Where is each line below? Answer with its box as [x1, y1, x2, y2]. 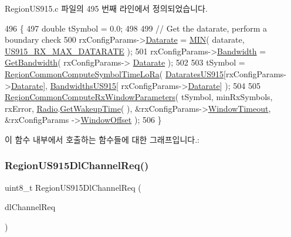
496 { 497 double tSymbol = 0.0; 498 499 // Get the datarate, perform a [5, 22, 268, 34]
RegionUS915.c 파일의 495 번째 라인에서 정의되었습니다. [5, 2, 208, 14]
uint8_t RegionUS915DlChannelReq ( [5, 181, 141, 193]
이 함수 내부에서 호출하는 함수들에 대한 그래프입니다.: [5, 133, 199, 145]
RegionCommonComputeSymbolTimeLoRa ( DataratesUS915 [5, 67, 224, 80]
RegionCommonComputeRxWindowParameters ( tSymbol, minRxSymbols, [5, 91, 273, 103]
